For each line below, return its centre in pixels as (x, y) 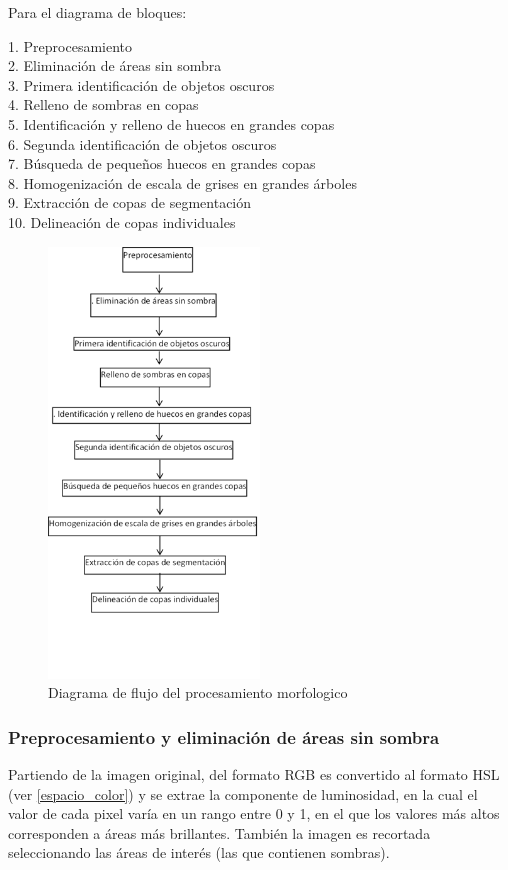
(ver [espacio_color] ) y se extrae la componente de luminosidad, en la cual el (243, 793)
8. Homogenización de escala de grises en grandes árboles (182, 182)
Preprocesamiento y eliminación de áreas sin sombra (224, 736)
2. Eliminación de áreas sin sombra (115, 65)
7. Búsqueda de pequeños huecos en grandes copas (162, 163)
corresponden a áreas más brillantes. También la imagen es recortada (219, 832)
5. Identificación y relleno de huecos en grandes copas (171, 123)
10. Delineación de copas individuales (122, 221)
